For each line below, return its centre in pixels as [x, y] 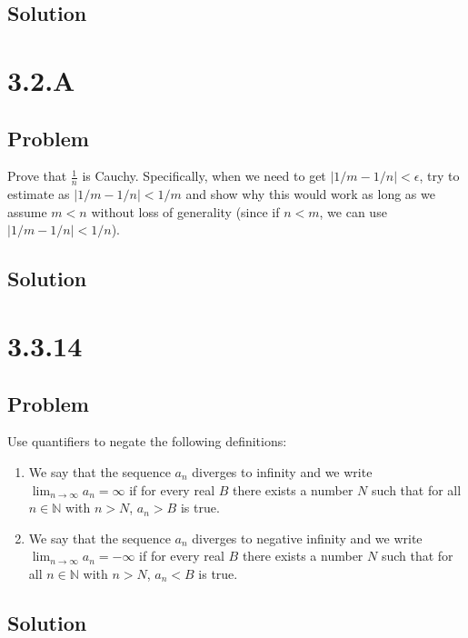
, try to [439, 176]
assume [27, 211]
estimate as [39, 194]
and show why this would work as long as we [310, 194]
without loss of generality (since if [185, 211]
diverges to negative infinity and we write [307, 538]
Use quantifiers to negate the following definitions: [147, 441]
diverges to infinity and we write [282, 471]
